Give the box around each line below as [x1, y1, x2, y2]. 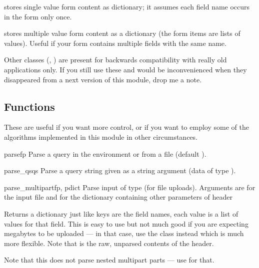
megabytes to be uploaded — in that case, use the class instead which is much [4, 228, 244, 239]
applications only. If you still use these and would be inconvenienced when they [4, 64, 247, 74]
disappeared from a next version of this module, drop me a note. [4, 74, 202, 84]
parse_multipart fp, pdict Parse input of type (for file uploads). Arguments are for [4, 182, 255, 192]
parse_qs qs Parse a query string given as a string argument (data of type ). [4, 165, 236, 176]
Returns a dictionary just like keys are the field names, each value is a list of [4, 208, 238, 219]
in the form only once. [4, 11, 72, 21]
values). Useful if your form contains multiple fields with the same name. [4, 37, 226, 48]
